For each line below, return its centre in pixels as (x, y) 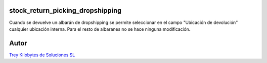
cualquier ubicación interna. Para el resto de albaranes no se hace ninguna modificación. (100, 29)
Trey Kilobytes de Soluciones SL (42, 55)
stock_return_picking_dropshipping (66, 10)
